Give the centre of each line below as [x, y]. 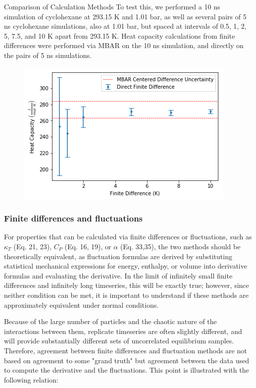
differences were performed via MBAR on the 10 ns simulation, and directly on [124, 45]
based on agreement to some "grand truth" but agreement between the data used [127, 360]
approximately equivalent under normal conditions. [81, 305]
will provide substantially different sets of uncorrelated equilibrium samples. [119, 341]
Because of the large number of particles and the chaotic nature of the [110, 321]
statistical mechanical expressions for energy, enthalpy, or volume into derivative [126, 266]
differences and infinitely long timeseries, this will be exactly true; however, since [127, 285]
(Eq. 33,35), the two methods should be [180, 246]
